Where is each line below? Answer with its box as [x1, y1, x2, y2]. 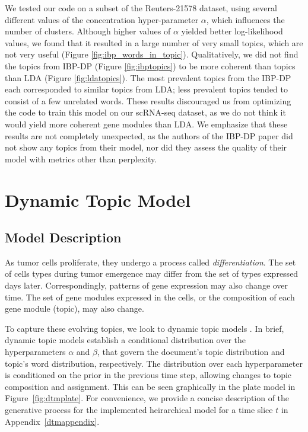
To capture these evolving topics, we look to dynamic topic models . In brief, [5, 322, 284, 334]
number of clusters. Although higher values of [5, 25, 171, 37]
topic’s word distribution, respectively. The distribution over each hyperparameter [5, 357, 303, 369]
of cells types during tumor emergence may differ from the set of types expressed [5, 267, 299, 280]
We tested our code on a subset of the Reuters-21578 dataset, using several [5, 2, 277, 14]
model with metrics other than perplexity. [5, 152, 157, 165]
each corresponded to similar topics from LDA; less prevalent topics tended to [5, 83, 288, 95]
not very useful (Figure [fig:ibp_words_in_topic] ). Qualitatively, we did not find [5, 48, 299, 60]
